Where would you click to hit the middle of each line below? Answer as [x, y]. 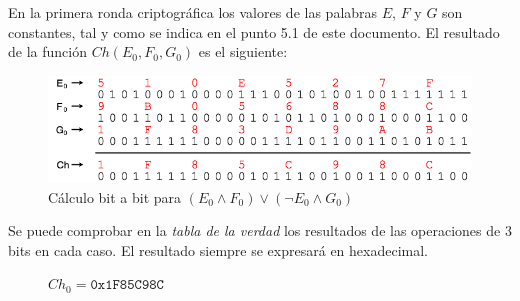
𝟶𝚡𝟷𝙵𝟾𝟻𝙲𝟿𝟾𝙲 [127, 285]
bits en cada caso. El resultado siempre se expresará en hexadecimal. [218, 249]
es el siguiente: [243, 51]
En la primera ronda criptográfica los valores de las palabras [193, 12]
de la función [47, 51]
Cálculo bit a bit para [115, 196]
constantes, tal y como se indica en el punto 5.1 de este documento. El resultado [254, 31]
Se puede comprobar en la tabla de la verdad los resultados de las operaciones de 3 [260, 230]
